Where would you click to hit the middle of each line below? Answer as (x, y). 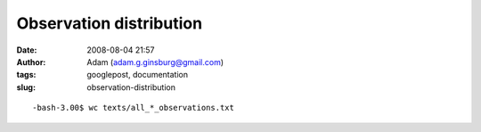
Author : (31, 62)
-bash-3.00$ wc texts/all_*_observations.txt (134, 108)
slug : (26, 87)
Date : (27, 50)
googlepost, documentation (138, 75)
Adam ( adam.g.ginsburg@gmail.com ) (155, 62)
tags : (26, 75)
